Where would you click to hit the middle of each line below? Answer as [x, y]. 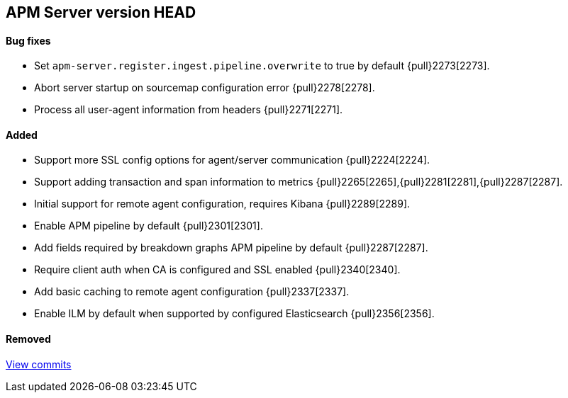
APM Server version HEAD [101, 12]
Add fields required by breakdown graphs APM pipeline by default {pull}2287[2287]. [231, 248]
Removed [28, 339]
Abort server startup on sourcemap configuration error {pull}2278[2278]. [205, 88]
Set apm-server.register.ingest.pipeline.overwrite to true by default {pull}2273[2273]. [262, 66]
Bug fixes [28, 40]
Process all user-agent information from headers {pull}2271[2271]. [189, 110]
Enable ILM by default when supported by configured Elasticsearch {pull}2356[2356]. [234, 314]
